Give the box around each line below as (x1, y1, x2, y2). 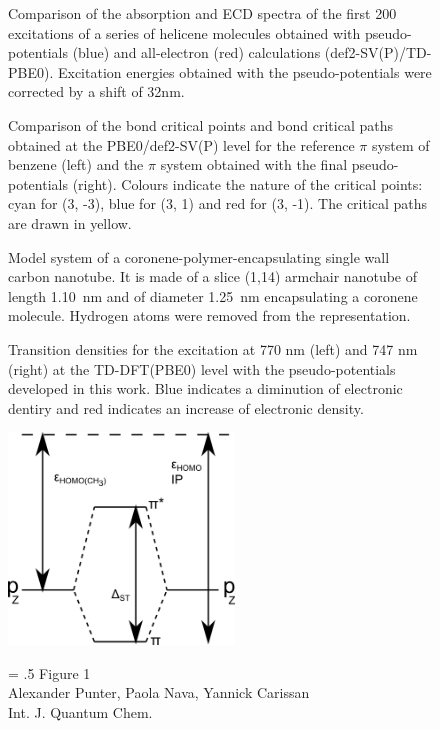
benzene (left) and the (8, 154, 144, 175)
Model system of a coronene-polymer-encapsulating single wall (8, 246, 390, 267)
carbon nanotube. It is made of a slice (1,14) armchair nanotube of (8, 266, 418, 287)
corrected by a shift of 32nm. (8, 81, 185, 102)
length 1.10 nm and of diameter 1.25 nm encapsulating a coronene (8, 285, 418, 306)
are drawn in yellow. (8, 212, 132, 233)
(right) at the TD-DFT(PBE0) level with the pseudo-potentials (8, 358, 396, 379)
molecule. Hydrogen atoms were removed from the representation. (8, 305, 411, 326)
